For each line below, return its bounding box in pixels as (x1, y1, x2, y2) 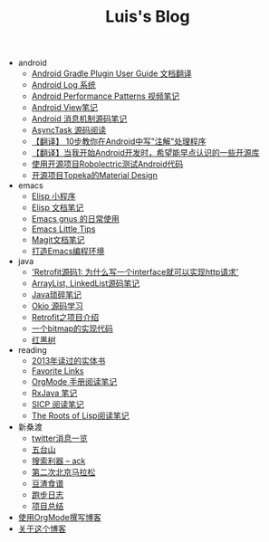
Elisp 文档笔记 (31, 202, 84, 214)
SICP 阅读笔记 (31, 399, 84, 410)
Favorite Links (31, 366, 84, 376)
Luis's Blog (105, 6, 190, 27)
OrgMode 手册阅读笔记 (31, 376, 118, 387)
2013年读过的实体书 (31, 356, 106, 366)
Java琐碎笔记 (31, 290, 82, 300)
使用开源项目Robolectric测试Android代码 (31, 158, 184, 169)
